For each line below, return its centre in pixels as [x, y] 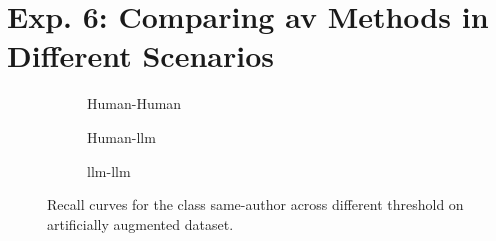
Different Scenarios [140, 55]
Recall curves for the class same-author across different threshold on [255, 204]
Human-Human [134, 103]
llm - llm [109, 170]
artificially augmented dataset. [140, 223]
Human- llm [121, 136]
